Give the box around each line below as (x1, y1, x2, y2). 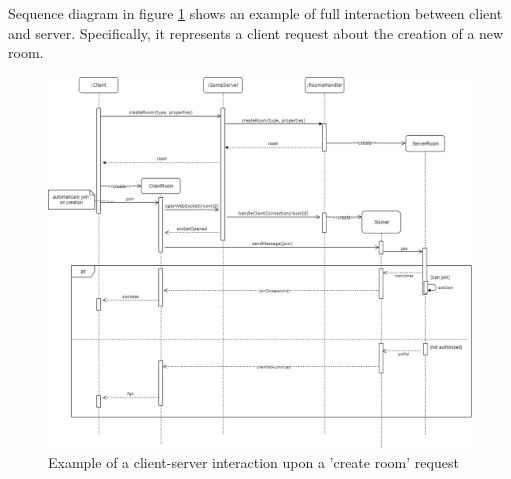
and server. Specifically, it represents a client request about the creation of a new (8, 22, 504, 43)
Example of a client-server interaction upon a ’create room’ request (48, 452, 459, 473)
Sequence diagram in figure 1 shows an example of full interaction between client (8, 3, 503, 23)
